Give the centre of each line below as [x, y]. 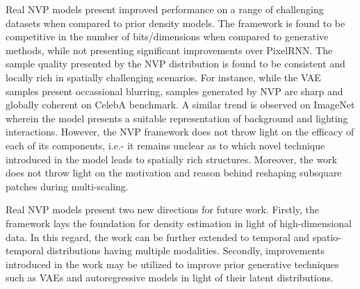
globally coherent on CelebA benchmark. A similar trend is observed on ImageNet [180, 105]
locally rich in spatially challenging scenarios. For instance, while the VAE [163, 77]
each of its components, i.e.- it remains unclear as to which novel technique [165, 145]
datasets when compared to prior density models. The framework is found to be [175, 23]
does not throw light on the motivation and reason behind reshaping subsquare [174, 173]
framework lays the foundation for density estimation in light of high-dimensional [179, 223]
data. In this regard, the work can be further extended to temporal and [158, 237]
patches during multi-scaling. [67, 186]
